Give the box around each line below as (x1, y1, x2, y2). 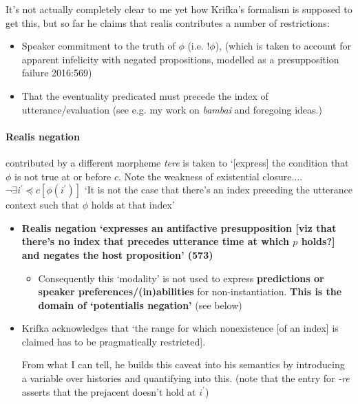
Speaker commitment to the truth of (21, 39, 176, 53)
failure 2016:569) (21, 65, 92, 80)
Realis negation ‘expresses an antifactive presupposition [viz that (21, 220, 337, 235)
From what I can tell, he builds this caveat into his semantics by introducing (21, 357, 345, 372)
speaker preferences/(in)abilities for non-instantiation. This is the (38, 284, 342, 299)
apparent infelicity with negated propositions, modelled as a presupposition (21, 52, 339, 66)
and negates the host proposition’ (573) (21, 247, 213, 262)
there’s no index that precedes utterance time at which (21, 234, 289, 248)
